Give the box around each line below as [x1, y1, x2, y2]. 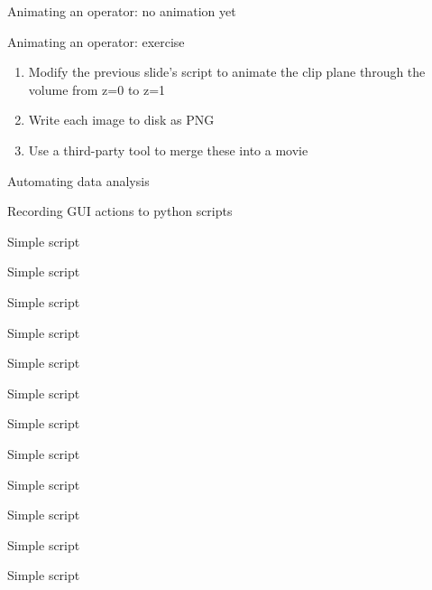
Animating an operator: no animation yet [7, 2, 236, 20]
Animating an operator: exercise [7, 32, 185, 51]
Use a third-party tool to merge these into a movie [28, 140, 308, 159]
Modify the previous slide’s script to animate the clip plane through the [28, 62, 426, 81]
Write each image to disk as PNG [28, 110, 215, 129]
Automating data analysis [7, 171, 150, 190]
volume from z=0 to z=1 [28, 80, 166, 98]
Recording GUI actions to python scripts [7, 201, 233, 220]
